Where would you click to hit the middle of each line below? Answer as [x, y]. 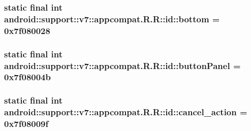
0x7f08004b [27, 77]
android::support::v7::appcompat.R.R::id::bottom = [112, 19]
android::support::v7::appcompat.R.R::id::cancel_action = [126, 112]
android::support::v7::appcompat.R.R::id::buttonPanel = [122, 65]
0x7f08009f [26, 124]
